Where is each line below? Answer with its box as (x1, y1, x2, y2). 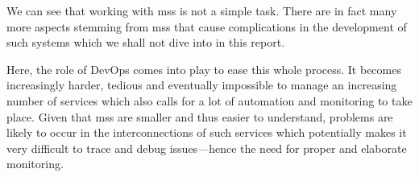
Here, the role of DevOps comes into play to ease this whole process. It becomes (6, 60, 401, 77)
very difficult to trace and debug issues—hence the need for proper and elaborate (6, 139, 407, 156)
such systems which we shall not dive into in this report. (6, 34, 285, 51)
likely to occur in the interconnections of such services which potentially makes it (6, 124, 407, 141)
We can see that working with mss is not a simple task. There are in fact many (6, 2, 397, 19)
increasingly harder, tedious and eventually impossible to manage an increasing (6, 76, 397, 93)
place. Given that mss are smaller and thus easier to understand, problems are (6, 108, 393, 125)
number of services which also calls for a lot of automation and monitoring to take (6, 92, 413, 109)
